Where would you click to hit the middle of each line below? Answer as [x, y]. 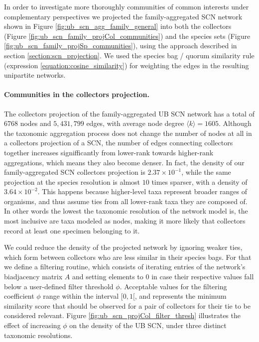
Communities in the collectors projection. [77, 94]
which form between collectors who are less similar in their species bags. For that [128, 257]
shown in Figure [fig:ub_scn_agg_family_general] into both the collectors [118, 26]
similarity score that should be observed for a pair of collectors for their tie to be [127, 305]
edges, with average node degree [135, 123]
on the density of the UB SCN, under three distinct [148, 325]
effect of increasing [32, 325]
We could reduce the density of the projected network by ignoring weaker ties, [123, 247]
